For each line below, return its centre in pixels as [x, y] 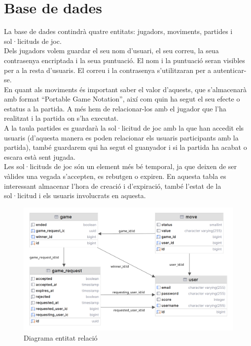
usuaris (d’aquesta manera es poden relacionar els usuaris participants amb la [121, 137]
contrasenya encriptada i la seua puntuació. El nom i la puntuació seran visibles [125, 60]
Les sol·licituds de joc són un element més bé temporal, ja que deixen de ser [121, 166]
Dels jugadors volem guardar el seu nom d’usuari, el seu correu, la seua [111, 51]
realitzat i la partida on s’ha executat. [61, 118]
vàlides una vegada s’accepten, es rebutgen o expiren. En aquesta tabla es [115, 176]
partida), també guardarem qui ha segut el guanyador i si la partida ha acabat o [125, 147]
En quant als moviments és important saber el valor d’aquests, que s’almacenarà [125, 89]
